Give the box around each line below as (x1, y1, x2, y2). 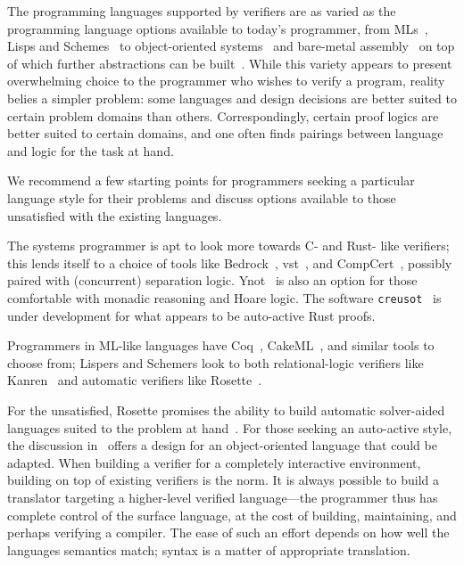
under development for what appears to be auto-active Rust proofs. (7, 306, 376, 324)
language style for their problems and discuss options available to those (7, 188, 396, 207)
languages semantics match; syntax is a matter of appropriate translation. (7, 540, 410, 559)
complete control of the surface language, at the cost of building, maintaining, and (7, 505, 457, 524)
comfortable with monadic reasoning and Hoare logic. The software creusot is (7, 288, 442, 307)
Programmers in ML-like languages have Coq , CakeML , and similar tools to (7, 336, 435, 355)
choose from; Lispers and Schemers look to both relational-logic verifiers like (7, 353, 424, 372)
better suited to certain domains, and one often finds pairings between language (7, 124, 443, 143)
